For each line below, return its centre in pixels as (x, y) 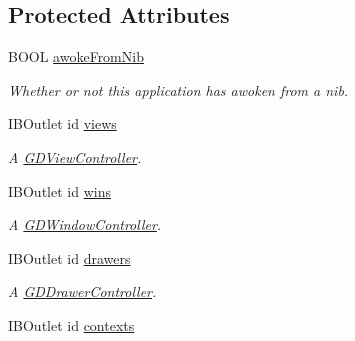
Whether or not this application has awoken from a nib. (178, 89)
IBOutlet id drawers (69, 257)
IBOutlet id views (62, 123)
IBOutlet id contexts (71, 324)
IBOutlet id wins (59, 190)
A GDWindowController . (85, 224)
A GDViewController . (75, 156)
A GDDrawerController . (82, 291)
